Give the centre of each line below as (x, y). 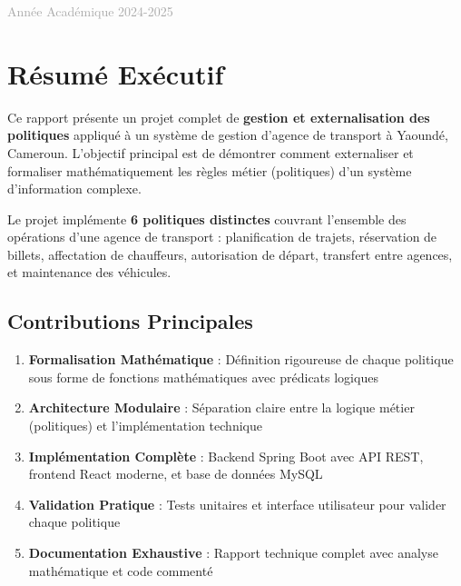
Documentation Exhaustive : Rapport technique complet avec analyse (233, 553)
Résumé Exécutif (116, 73)
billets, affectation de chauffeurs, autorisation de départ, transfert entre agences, (230, 254)
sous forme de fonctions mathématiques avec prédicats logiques (203, 377)
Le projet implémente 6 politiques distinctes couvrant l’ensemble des (207, 219)
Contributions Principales (130, 321)
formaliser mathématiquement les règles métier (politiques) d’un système (210, 170)
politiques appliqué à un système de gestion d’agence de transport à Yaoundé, (228, 135)
